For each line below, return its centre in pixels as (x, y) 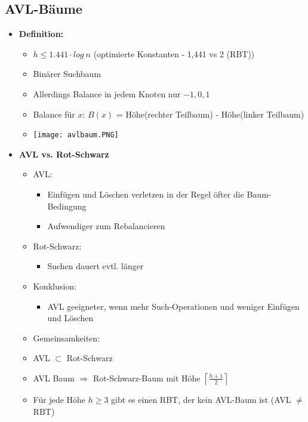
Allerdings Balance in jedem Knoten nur (107, 93)
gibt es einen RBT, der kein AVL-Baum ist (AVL (201, 399)
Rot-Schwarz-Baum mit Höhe (147, 378)
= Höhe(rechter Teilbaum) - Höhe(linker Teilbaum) (210, 114)
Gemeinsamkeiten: (66, 338)
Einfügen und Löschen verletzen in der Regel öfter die (146, 194)
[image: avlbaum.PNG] (76, 135)
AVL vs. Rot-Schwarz (64, 154)
